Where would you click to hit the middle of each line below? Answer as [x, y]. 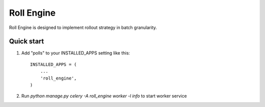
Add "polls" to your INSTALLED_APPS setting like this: [76, 53]
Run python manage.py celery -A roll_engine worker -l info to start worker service [104, 96]
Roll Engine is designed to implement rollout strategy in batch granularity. [83, 27]
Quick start [26, 41]
